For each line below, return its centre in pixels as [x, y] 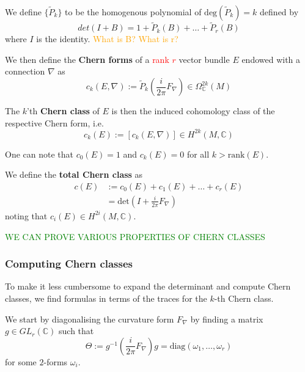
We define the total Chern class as [74, 174]
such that [76, 331]
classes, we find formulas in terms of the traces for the [106, 298]
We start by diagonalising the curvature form [90, 319]
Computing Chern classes [69, 264]
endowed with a [271, 59]
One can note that [39, 154]
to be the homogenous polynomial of [133, 12]
